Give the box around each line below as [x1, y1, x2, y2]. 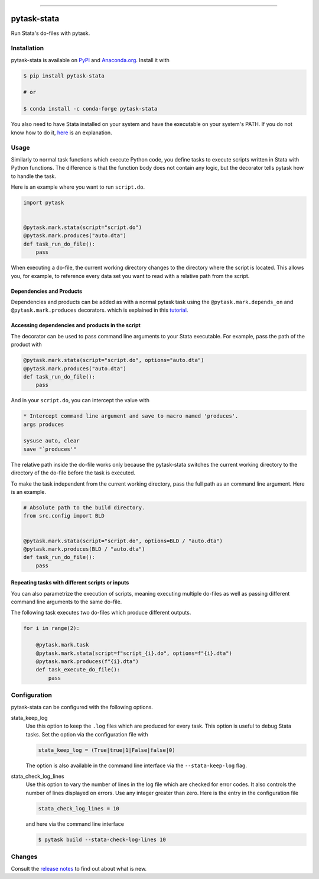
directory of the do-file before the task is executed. [11, 469, 136, 476]
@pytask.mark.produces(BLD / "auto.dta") [23, 545, 145, 552]
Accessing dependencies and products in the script [11, 322, 141, 329]
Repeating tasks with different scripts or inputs [11, 579, 129, 586]
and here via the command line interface [25, 820, 124, 828]
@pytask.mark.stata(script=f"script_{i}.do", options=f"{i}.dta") [35, 649, 233, 657]
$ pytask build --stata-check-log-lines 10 [38, 836, 167, 843]
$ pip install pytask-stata [23, 72, 105, 79]
